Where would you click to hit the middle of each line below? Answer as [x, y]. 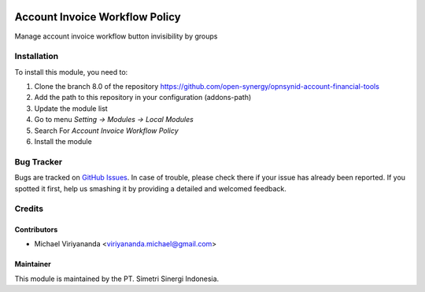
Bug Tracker [39, 161]
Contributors [36, 230]
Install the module [63, 141]
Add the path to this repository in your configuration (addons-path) [143, 98]
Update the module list [71, 108]
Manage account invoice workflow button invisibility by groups [116, 36]
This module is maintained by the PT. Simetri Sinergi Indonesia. [117, 279]
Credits [29, 209]
